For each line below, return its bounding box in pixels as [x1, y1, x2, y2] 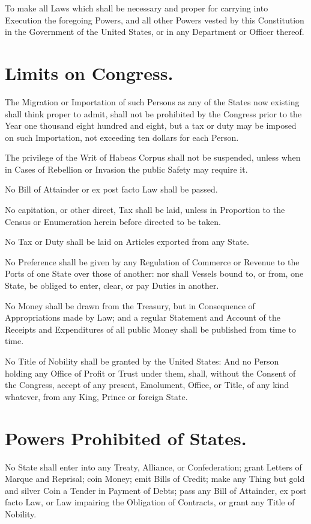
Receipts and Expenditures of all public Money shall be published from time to [5, 322, 296, 335]
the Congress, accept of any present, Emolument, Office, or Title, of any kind [5, 378, 289, 391]
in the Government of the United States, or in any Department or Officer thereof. [5, 25, 304, 38]
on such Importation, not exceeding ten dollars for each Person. [5, 131, 239, 143]
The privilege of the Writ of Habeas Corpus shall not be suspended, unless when [5, 151, 301, 164]
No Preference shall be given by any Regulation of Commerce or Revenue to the [5, 255, 300, 268]
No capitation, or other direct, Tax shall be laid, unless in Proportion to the [5, 203, 285, 216]
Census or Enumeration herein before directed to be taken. [5, 215, 221, 227]
